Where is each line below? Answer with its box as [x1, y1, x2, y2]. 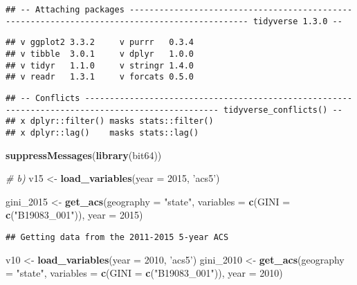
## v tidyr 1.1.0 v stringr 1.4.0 [6, 60, 194, 71]
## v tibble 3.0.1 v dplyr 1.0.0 [6, 48, 194, 59]
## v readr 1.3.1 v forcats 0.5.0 [6, 72, 194, 82]
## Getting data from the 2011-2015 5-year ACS [6, 232, 229, 242]
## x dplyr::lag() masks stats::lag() [6, 127, 199, 138]
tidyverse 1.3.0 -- [253, 16, 342, 26]
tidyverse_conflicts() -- [223, 104, 342, 115]
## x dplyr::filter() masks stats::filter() [6, 116, 214, 127]
